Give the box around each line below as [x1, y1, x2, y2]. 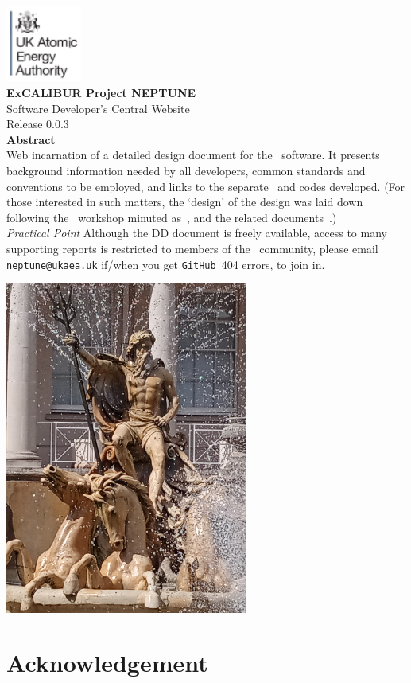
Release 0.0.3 [6, 115, 69, 132]
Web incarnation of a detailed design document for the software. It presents [6, 146, 380, 163]
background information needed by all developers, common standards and [6, 162, 366, 179]
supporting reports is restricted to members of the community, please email [6, 240, 378, 257]
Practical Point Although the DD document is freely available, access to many [6, 224, 387, 241]
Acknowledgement [6, 646, 208, 679]
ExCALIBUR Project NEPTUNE [6, 84, 196, 101]
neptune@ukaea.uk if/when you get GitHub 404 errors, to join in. [6, 256, 325, 272]
